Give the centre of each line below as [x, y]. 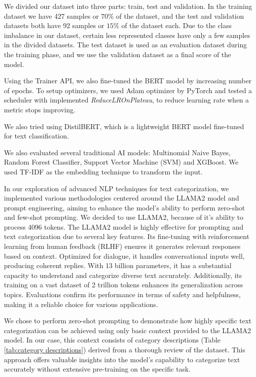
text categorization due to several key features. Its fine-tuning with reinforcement [127, 236]
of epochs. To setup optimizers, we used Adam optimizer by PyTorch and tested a [128, 90]
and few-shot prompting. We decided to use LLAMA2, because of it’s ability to [124, 217]
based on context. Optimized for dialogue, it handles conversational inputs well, [124, 256]
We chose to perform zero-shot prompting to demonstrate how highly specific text [128, 321]
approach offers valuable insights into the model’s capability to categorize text [122, 359]
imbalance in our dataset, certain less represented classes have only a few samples [127, 35]
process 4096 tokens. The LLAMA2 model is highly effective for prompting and [124, 226]
